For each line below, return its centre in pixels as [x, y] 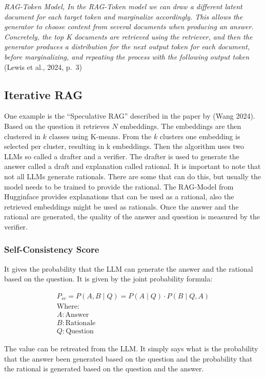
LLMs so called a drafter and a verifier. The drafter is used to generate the [122, 156]
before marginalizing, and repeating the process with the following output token [127, 56]
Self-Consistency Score [52, 249]
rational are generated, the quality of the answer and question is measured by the [132, 216]
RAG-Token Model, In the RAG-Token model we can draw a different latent [123, 6]
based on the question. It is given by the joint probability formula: [108, 279]
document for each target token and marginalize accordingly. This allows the [124, 16]
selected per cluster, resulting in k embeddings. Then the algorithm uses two [124, 146]
